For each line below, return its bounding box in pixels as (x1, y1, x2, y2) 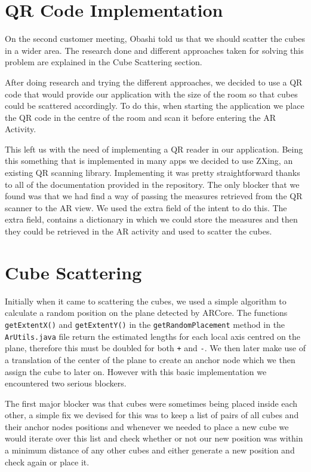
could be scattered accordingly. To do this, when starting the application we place (5, 99, 304, 112)
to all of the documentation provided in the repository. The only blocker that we (5, 178, 300, 190)
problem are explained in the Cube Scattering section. (5, 56, 202, 68)
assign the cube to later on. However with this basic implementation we (5, 365, 267, 377)
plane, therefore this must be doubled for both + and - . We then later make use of (5, 342, 306, 354)
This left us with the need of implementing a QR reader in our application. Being (5, 142, 303, 155)
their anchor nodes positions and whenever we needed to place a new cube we (5, 420, 289, 433)
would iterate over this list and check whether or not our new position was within (5, 432, 303, 444)
